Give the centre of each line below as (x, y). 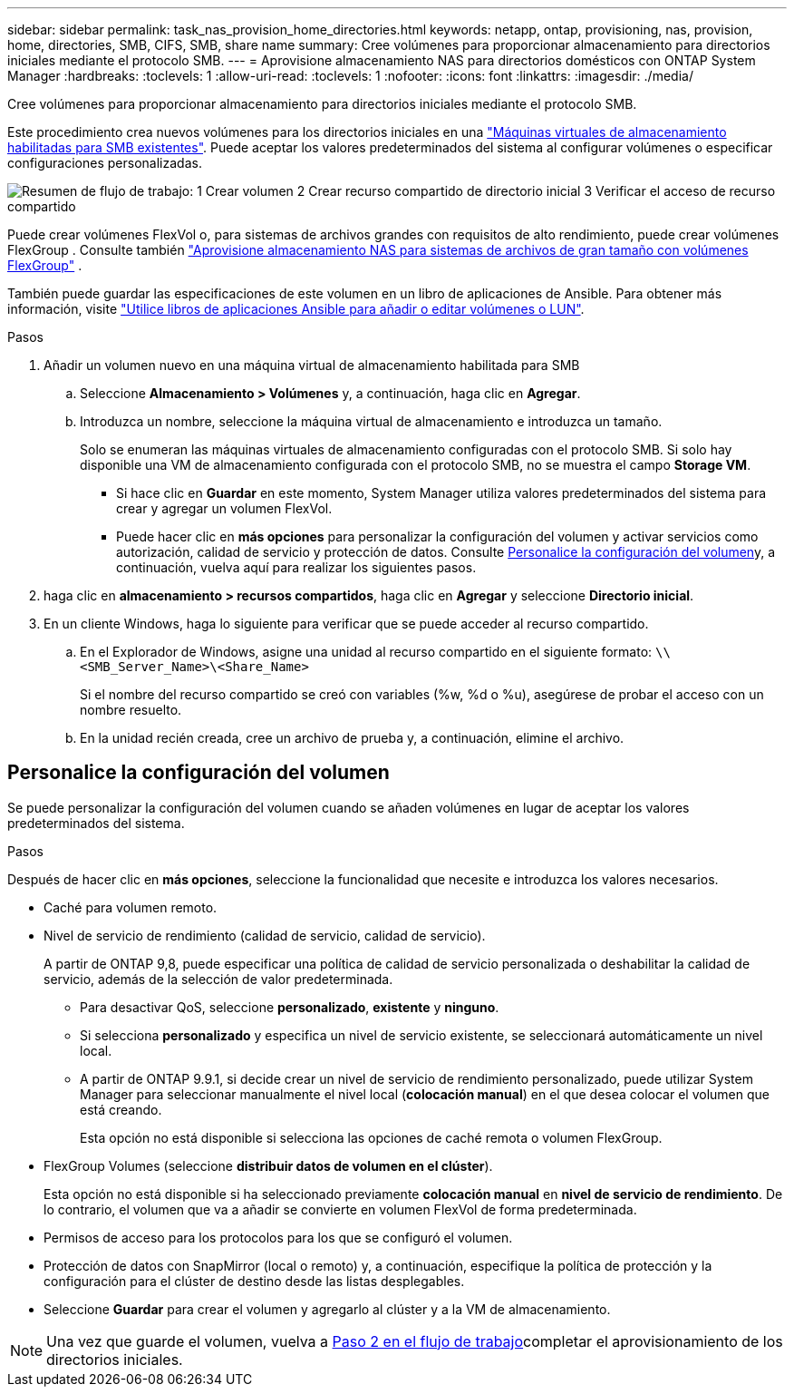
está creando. (121, 1109)
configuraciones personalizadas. (105, 163)
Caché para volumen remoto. (131, 907)
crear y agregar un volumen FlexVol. (224, 508)
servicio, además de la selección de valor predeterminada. (218, 979)
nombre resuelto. (131, 710)
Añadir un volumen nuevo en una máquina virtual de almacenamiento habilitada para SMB (312, 365)
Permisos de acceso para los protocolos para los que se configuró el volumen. (278, 1237)
